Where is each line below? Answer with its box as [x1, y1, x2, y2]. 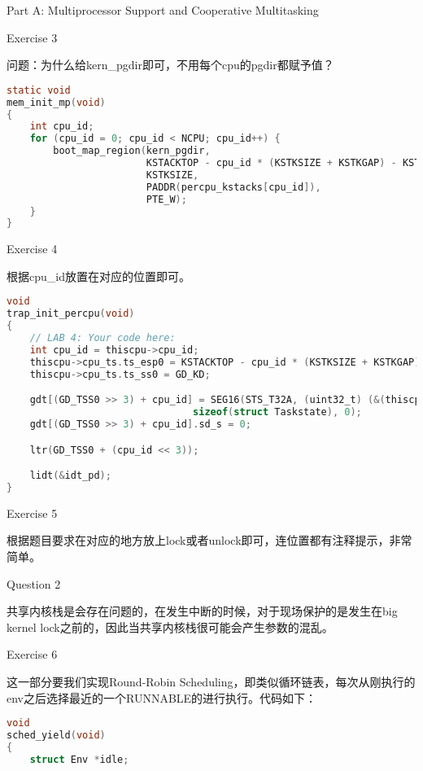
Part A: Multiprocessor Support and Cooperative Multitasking [7, 2, 319, 18]
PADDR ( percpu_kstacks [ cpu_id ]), [146, 181, 321, 193]
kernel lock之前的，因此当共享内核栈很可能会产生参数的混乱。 [7, 618, 334, 635]
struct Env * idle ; [29, 753, 129, 765]
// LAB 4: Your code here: [29, 332, 176, 344]
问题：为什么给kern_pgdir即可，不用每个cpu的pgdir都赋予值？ [7, 56, 334, 73]
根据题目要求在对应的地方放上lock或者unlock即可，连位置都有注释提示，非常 [7, 532, 412, 549]
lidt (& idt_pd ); [29, 470, 111, 482]
